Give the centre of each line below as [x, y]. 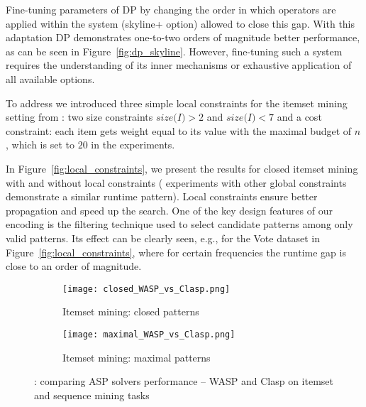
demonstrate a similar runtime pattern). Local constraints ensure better [162, 196]
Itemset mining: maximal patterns [137, 357]
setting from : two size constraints [79, 117]
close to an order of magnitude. [74, 266]
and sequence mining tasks [92, 395]
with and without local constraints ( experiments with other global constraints [176, 182]
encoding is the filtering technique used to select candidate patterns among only [179, 224]
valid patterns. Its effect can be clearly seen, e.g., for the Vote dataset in [163, 238]
